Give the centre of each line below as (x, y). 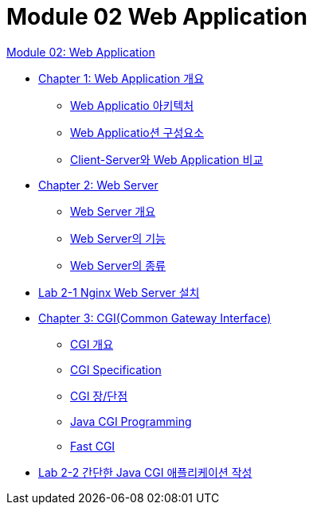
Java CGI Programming (131, 421)
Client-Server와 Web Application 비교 (167, 159)
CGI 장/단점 (99, 396)
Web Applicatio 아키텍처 (132, 105)
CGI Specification (116, 369)
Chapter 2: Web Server (98, 185)
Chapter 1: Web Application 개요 (121, 78)
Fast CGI (93, 446)
